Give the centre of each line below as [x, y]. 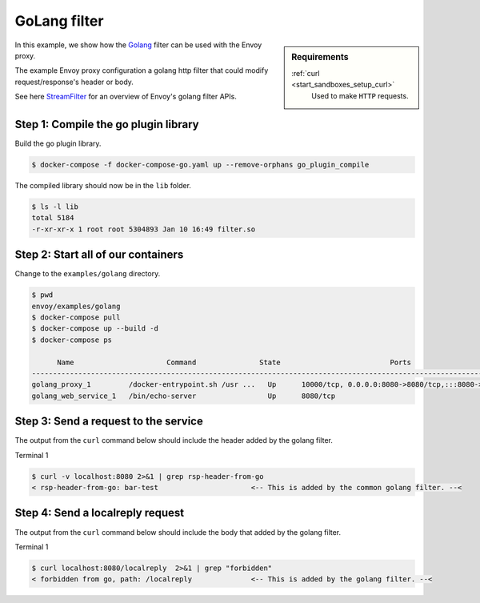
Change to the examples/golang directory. [88, 274]
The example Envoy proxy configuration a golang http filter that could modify [142, 70]
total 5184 [53, 218]
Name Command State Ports [234, 362]
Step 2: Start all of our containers [99, 255]
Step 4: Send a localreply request [99, 513]
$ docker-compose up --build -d [95, 329]
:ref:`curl [306, 73]
